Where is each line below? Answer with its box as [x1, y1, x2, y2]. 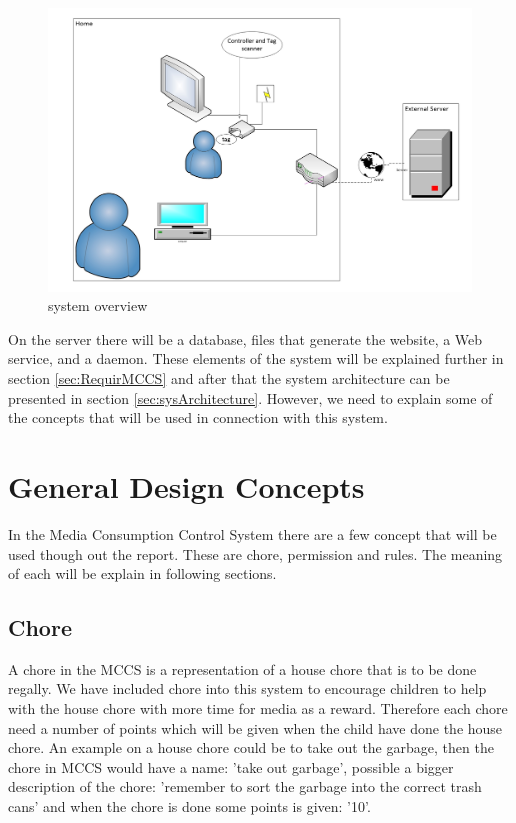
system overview [48, 295, 148, 316]
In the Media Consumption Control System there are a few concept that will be [8, 523, 497, 544]
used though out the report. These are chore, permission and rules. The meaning [8, 543, 503, 564]
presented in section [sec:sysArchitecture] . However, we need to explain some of [8, 387, 493, 408]
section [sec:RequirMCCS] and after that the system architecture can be [8, 368, 450, 388]
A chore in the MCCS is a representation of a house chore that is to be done [8, 658, 477, 679]
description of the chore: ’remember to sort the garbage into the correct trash [8, 776, 482, 797]
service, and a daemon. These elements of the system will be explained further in [8, 348, 504, 369]
